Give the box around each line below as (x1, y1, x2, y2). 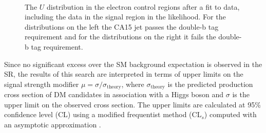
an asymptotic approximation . (4, 119, 101, 129)
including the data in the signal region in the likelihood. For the (25, 11, 226, 22)
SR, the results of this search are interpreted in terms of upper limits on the (4, 69, 243, 79)
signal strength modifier (4, 78, 79, 89)
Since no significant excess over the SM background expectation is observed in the (4, 58, 262, 69)
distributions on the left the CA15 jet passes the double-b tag (25, 21, 219, 32)
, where (121, 78, 144, 89)
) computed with (204, 109, 257, 120)
